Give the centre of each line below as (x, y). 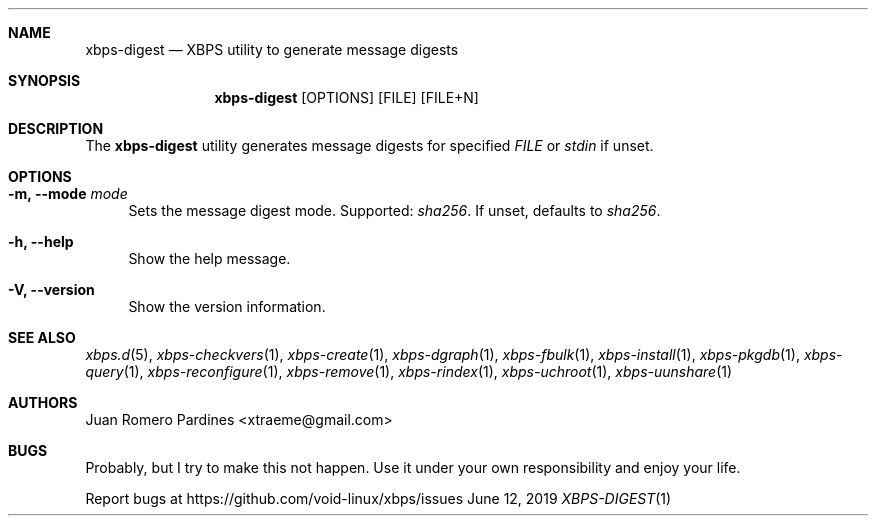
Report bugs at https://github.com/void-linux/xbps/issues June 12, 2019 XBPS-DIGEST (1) (378, 498)
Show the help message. (209, 258)
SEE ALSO (42, 337)
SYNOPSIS (44, 80)
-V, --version (51, 289)
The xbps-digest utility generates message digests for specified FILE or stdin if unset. (369, 145)
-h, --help (41, 241)
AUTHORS (43, 402)
